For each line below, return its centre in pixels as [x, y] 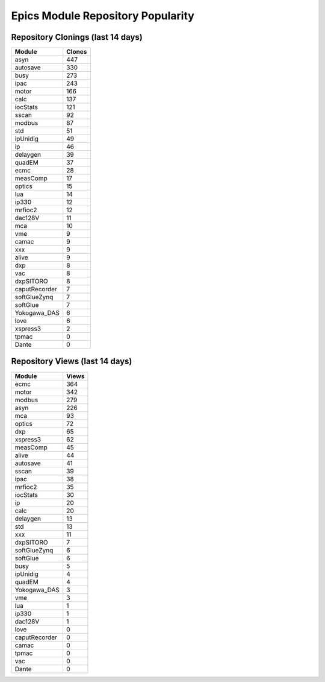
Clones [77, 52]
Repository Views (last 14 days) [72, 362]
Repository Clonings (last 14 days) [77, 37]
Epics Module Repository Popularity [103, 16]
